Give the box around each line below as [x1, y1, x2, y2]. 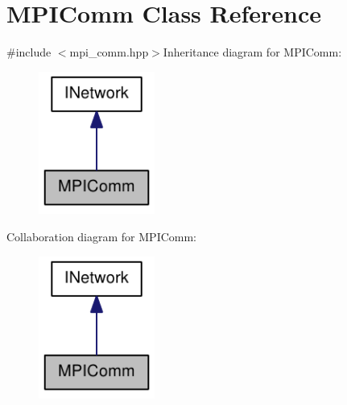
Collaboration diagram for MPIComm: [6, 228, 197, 244]
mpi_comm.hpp [69, 44, 149, 61]
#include [6, 44, 52, 61]
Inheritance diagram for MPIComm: [163, 44, 342, 61]
